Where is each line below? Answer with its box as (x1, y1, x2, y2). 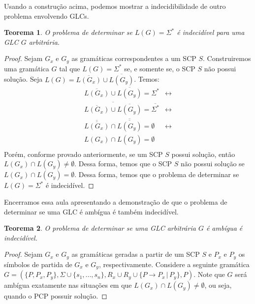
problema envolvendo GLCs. (4, 10, 89, 21)
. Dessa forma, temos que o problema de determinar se (74, 169, 239, 180)
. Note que (193, 269, 225, 279)
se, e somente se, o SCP (124, 63, 195, 73)
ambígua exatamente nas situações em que (4, 280, 132, 290)
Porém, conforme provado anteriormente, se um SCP (4, 149, 163, 159)
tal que (59, 63, 80, 73)
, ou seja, (204, 280, 232, 290)
